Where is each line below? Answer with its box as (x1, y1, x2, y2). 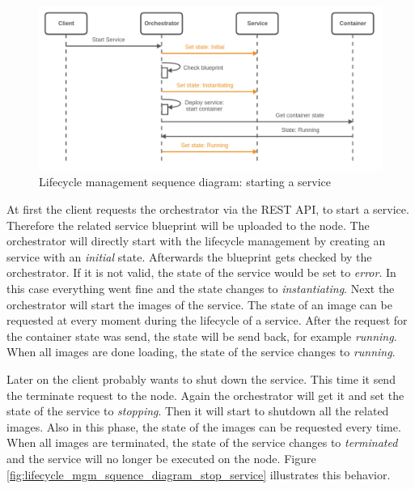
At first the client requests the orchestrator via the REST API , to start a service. (6, 201, 409, 218)
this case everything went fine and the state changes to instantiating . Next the (6, 280, 395, 297)
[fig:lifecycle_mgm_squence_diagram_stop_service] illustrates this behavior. (6, 466, 391, 483)
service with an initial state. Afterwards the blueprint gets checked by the (6, 248, 372, 265)
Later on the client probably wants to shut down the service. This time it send (6, 371, 396, 388)
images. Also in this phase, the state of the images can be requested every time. (6, 418, 401, 435)
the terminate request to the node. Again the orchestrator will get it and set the (6, 386, 404, 403)
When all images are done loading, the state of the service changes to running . (6, 343, 396, 360)
